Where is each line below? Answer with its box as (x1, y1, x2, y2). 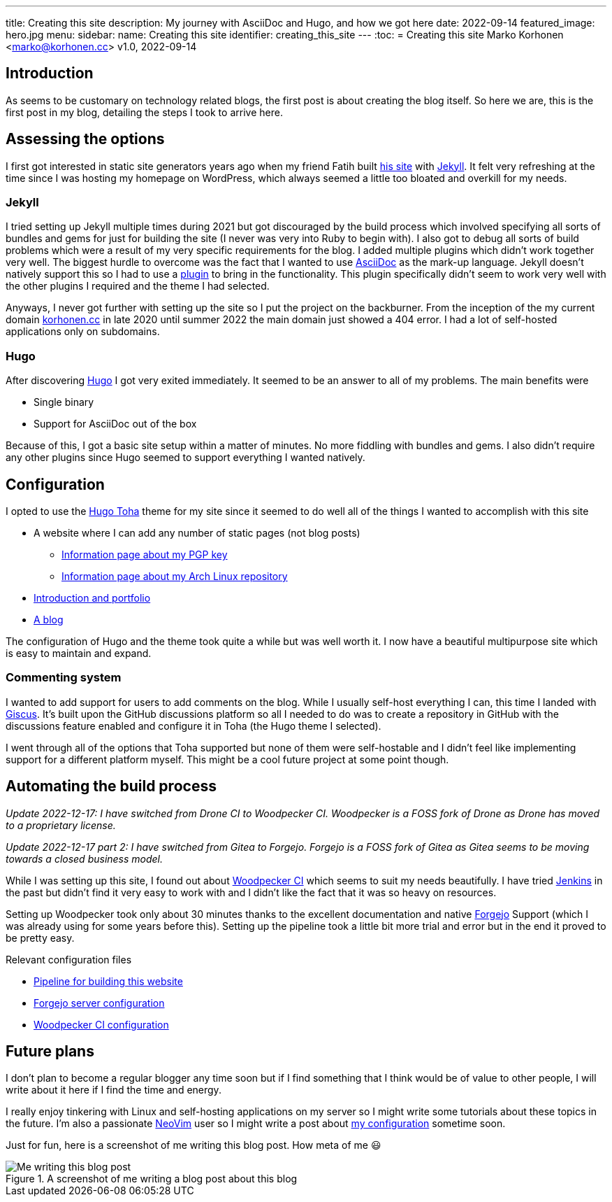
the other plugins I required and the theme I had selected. (6, 280, 270, 292)
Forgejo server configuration (34, 996, 165, 1009)
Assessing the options (6, 130, 165, 148)
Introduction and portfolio (34, 592, 151, 604)
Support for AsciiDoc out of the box (34, 418, 197, 430)
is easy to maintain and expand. (6, 647, 152, 660)
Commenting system (6, 670, 122, 685)
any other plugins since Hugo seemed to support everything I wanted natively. (6, 451, 365, 464)
